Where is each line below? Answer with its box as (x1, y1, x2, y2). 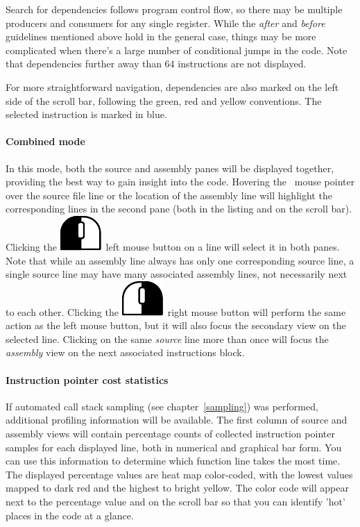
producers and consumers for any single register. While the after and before (6, 15, 325, 30)
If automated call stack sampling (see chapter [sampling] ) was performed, (6, 399, 318, 413)
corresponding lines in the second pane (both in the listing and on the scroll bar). (6, 201, 352, 216)
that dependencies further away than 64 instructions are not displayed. (6, 56, 307, 71)
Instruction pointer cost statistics (6, 372, 169, 387)
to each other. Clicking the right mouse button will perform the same (6, 304, 346, 319)
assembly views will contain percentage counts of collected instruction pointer (6, 426, 335, 441)
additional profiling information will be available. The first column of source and (6, 412, 348, 427)
